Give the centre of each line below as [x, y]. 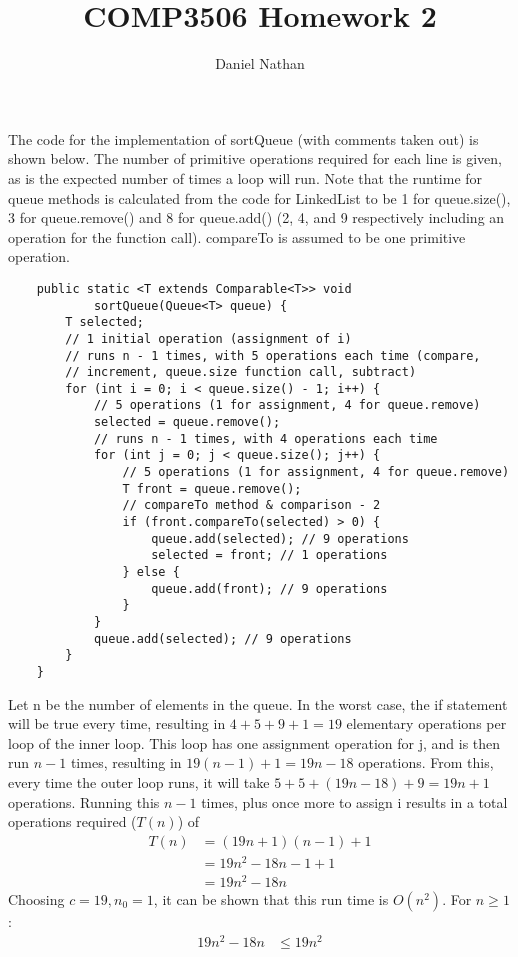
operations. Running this [84, 801]
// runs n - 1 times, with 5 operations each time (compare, [273, 355]
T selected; [105, 322]
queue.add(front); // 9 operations [269, 588]
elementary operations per [426, 723]
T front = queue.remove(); [212, 488]
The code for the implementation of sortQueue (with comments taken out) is [243, 138]
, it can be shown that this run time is [271, 899]
